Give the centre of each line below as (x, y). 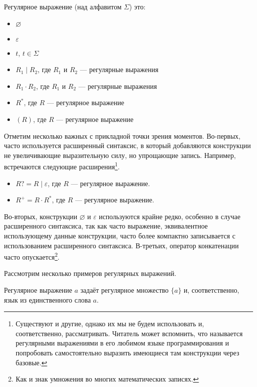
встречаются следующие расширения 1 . (62, 166)
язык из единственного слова (47, 299)
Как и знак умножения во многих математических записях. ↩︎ (107, 379)
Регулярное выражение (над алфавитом (63, 6)
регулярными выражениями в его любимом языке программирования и (122, 343)
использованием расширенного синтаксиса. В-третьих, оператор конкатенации (121, 245)
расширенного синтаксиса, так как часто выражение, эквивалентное (106, 226)
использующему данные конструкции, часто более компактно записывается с (120, 235)
